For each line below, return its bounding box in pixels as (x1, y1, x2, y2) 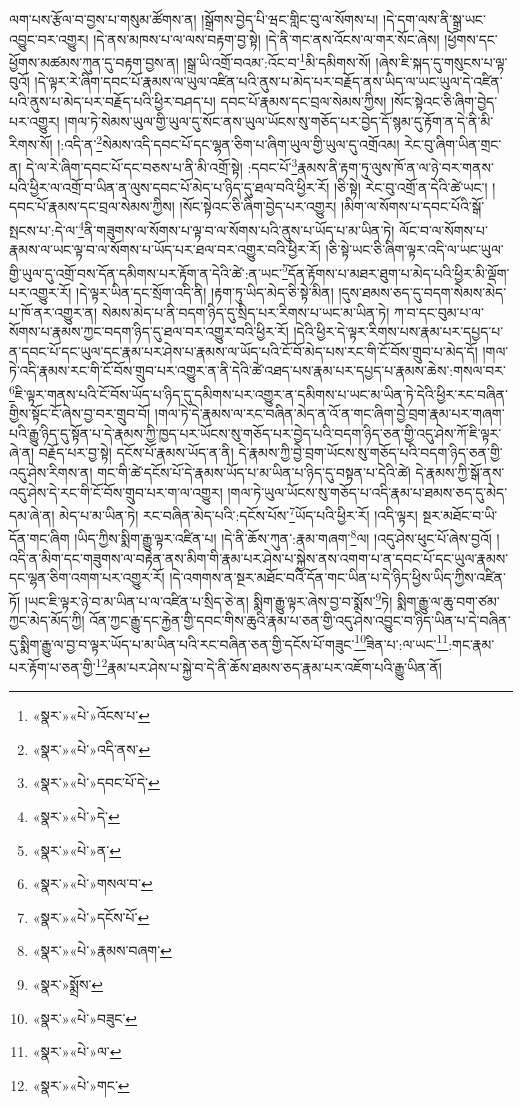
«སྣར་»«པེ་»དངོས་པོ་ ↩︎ (32, 906, 150, 927)
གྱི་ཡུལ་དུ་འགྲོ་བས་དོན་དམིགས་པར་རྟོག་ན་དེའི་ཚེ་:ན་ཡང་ (9, 262, 283, 283)
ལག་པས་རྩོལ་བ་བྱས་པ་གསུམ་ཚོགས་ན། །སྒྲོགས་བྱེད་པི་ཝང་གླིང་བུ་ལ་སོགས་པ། (9, 9, 379, 29)
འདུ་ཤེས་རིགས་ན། (9, 462, 93, 482)
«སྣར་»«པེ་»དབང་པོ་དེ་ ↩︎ (32, 772, 160, 793)
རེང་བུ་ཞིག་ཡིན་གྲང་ (404, 133, 502, 154)
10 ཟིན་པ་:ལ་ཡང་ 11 (354, 630, 449, 654)
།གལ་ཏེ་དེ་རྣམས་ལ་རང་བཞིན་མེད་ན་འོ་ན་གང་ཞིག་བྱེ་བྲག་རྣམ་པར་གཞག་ (154, 403, 505, 424)
